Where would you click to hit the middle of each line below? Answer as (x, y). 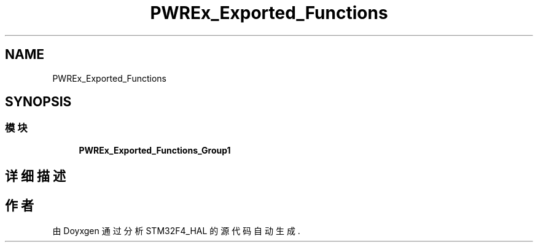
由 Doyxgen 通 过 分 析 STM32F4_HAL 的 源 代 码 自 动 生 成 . (176, 231)
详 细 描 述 (35, 176)
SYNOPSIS (38, 102)
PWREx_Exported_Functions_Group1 (155, 150)
